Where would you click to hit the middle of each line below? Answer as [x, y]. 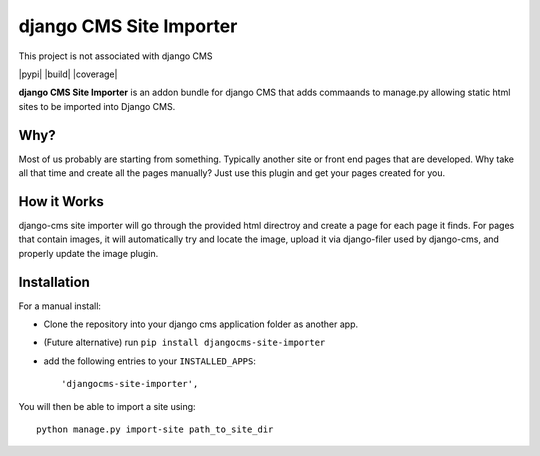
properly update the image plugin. [88, 253]
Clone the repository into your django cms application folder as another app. [201, 324]
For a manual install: [60, 306]
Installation [54, 281]
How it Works [61, 201]
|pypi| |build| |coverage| [68, 74]
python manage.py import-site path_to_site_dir [155, 429]
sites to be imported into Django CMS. [97, 106]
